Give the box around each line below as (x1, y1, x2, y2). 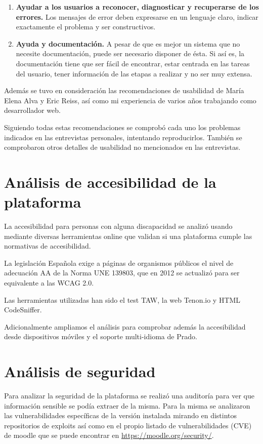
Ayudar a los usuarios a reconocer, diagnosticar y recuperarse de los (16, 2, 259, 12)
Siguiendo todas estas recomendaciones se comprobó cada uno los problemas (4, 122, 241, 132)
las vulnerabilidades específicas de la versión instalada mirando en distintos (4, 410, 237, 421)
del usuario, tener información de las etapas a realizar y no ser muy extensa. (16, 68, 252, 78)
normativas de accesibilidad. (4, 240, 91, 251)
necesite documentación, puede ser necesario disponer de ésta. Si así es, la (16, 48, 245, 59)
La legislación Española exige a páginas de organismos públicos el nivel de (4, 257, 234, 268)
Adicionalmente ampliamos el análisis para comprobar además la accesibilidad (4, 321, 246, 332)
